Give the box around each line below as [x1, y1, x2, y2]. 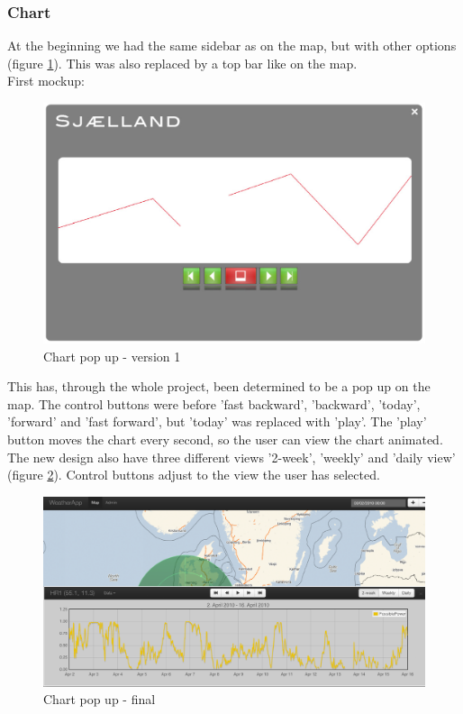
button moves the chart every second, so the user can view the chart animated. [7, 430, 443, 449]
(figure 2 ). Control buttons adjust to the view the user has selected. [7, 465, 380, 484]
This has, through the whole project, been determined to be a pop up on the [7, 377, 431, 396]
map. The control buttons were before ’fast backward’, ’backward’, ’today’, [7, 394, 421, 413]
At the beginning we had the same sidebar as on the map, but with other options [7, 36, 457, 55]
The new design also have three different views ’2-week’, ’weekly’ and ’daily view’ [7, 447, 456, 466]
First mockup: [7, 71, 85, 90]
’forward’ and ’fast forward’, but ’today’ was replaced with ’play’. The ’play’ [7, 412, 427, 431]
